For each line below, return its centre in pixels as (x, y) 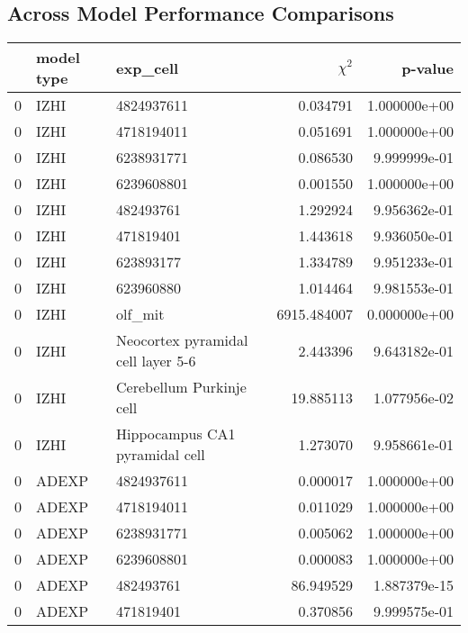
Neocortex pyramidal (182, 340)
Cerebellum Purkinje (181, 387)
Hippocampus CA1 (176, 434)
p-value (427, 68)
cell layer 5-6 (156, 361)
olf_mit (140, 314)
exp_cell (148, 68)
